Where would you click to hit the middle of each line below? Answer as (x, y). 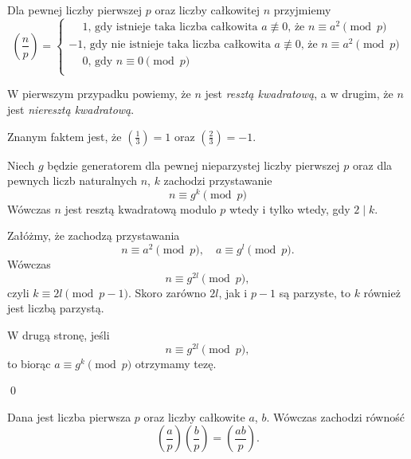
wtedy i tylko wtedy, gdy (290, 208)
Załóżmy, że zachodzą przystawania (94, 235)
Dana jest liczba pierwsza (69, 416)
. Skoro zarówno (167, 292)
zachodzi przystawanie (218, 180)
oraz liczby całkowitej (207, 10)
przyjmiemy (302, 10)
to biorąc (29, 363)
